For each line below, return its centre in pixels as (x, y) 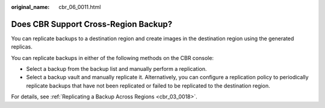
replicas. (22, 47)
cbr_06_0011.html (80, 7)
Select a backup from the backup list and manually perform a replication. (116, 69)
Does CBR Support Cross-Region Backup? (92, 24)
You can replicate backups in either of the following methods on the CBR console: (112, 58)
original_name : (30, 7)
